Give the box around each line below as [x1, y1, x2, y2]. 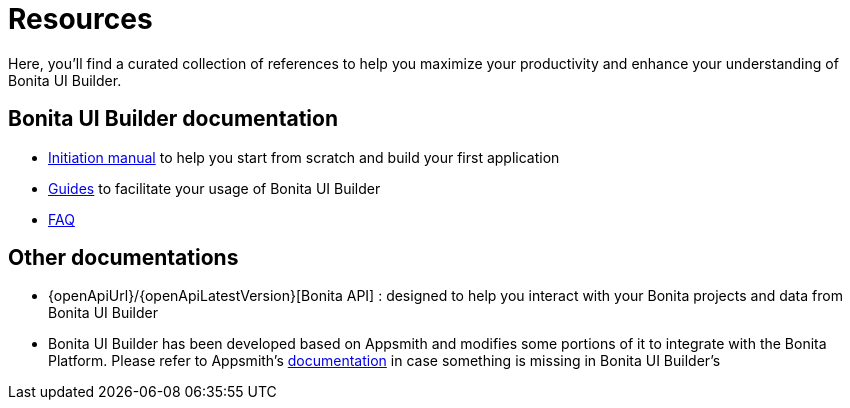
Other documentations [8, 245, 239, 271]
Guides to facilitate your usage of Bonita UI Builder [48, 179, 381, 197]
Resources [8, 2, 153, 36]
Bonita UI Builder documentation [8, 106, 338, 132]
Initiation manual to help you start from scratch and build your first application [48, 148, 560, 166]
